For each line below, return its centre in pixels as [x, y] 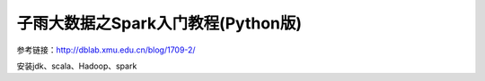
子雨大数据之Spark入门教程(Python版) [159, 23]
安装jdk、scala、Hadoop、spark [77, 66]
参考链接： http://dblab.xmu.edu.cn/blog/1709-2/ [106, 50]
